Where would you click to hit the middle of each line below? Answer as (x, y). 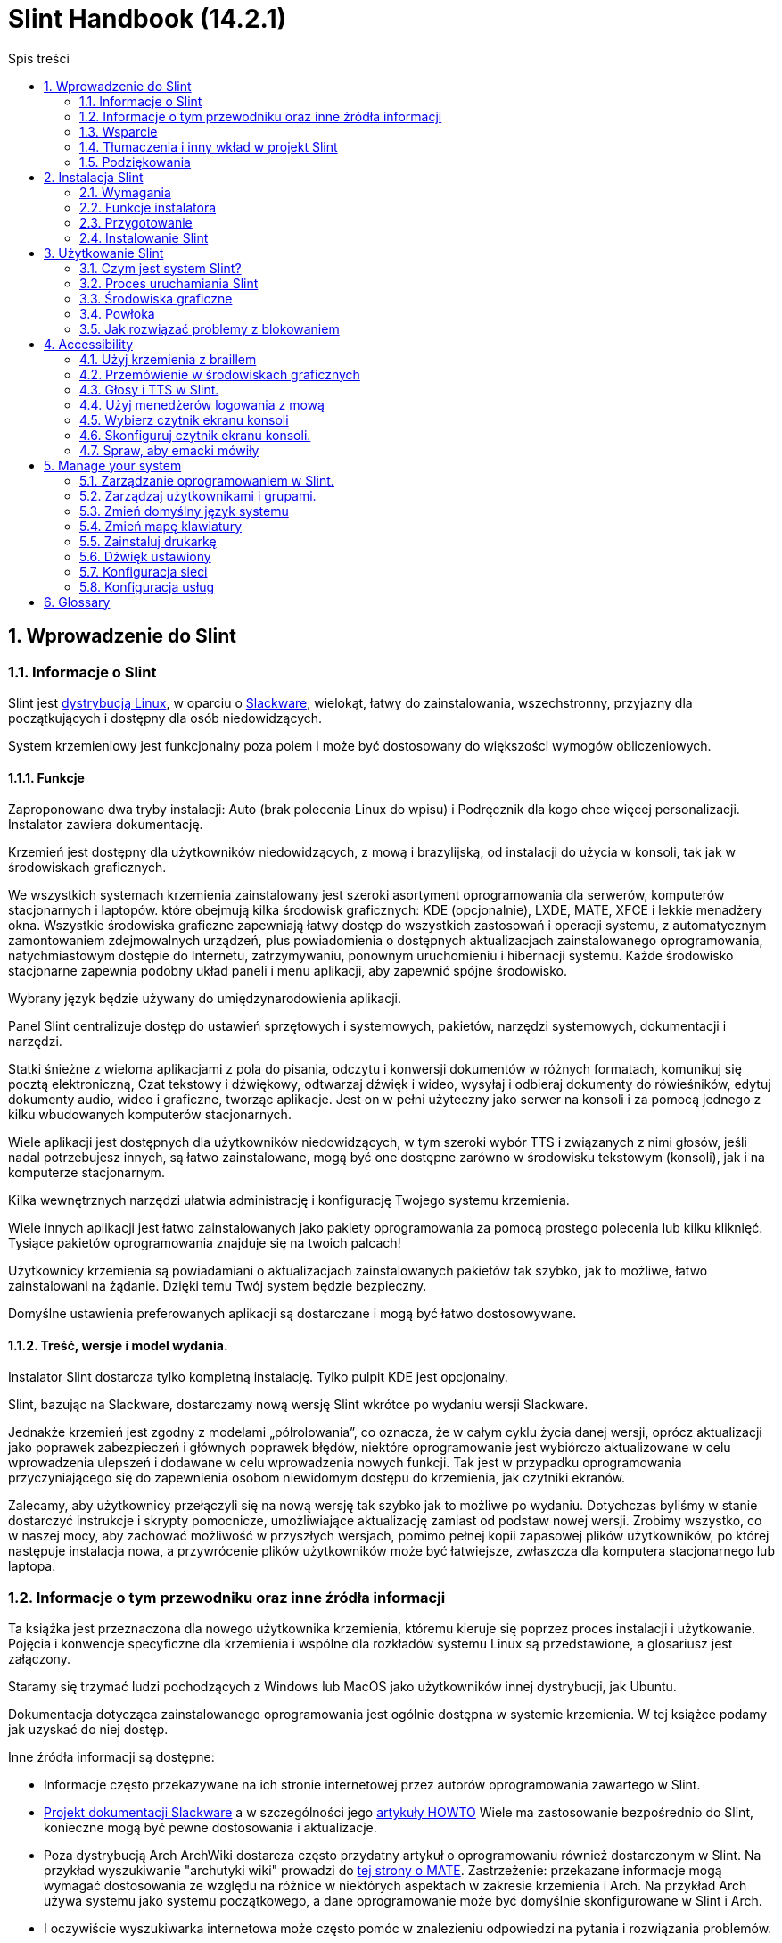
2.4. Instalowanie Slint (144, 237)
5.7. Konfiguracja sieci (144, 571)
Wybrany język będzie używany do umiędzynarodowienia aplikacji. (205, 999)
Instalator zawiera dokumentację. (106, 825)
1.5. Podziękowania (135, 162)
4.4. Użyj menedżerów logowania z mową (202, 404)
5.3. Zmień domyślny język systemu (184, 511)
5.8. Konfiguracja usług (147, 586)
